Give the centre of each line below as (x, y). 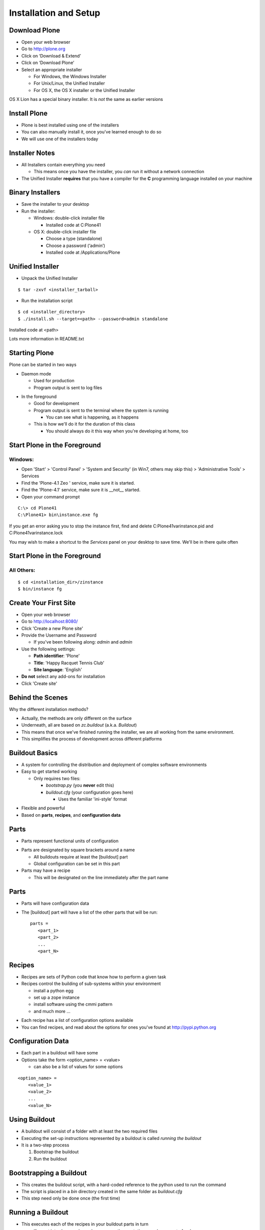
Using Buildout (32, 1120)
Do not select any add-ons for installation (63, 676)
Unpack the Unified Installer (50, 278)
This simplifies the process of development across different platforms (92, 739)
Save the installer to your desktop (55, 204)
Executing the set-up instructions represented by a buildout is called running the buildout (111, 1138)
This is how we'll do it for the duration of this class (84, 424)
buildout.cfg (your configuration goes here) (90, 792)
